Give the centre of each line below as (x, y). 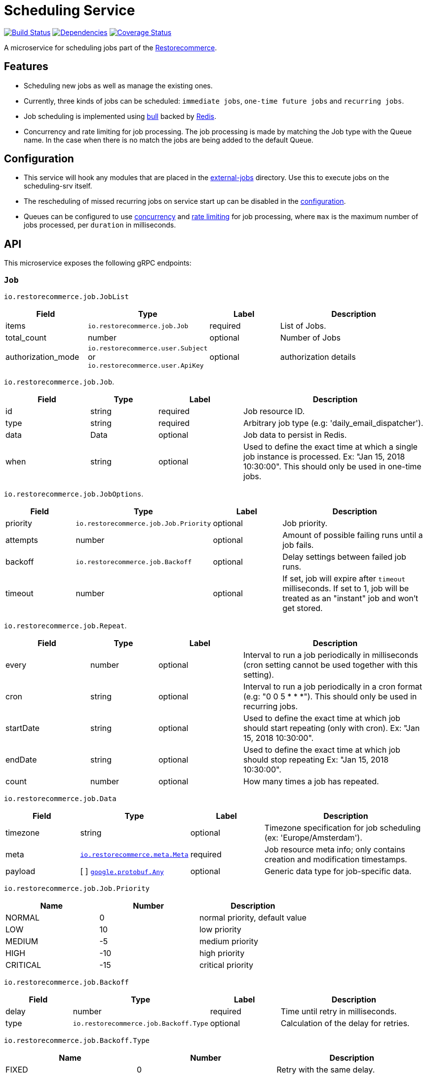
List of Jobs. (303, 326)
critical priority (226, 965)
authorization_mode (42, 357)
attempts (22, 540)
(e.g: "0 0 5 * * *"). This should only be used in (330, 697)
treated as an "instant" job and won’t (350, 598)
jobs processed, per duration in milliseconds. (100, 225)
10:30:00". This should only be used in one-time (332, 467)
